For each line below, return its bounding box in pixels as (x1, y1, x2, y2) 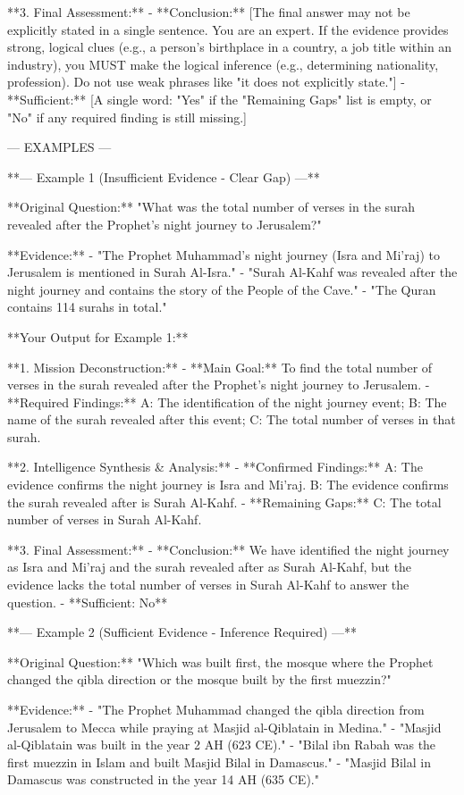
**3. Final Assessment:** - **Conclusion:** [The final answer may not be (7, 3, 410, 21)
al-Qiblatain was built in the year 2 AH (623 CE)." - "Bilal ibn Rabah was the (7, 735, 436, 754)
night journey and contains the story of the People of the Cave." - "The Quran (7, 280, 436, 298)
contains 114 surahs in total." (7, 297, 167, 316)
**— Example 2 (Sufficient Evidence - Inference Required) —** (7, 623, 358, 641)
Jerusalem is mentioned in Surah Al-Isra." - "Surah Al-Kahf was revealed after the (7, 263, 458, 281)
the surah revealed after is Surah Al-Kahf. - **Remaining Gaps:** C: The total (7, 492, 442, 511)
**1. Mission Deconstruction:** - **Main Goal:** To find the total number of (7, 357, 433, 376)
